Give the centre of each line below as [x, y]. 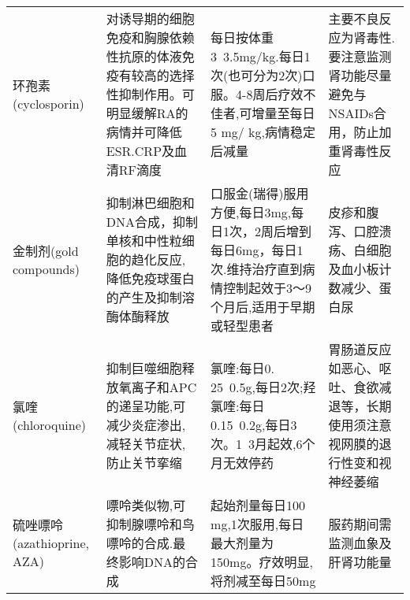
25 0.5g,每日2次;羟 [263, 387]
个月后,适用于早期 [263, 307]
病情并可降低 [144, 132]
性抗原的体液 [144, 56]
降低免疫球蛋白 [150, 278]
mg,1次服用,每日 [257, 524]
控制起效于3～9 [268, 288]
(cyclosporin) [48, 103]
